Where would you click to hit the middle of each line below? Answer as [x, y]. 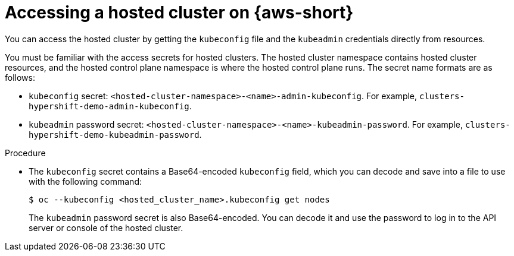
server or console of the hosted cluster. [106, 227]
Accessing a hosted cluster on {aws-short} [179, 12]
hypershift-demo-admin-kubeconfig [109, 106]
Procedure [25, 153]
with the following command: [85, 181]
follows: [20, 77]
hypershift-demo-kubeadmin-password [114, 135]
